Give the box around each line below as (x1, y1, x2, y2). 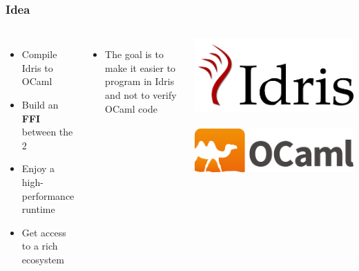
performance (21, 188, 75, 203)
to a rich (21, 239, 58, 253)
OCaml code (105, 101, 157, 115)
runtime (21, 202, 55, 216)
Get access (21, 225, 66, 239)
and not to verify (105, 88, 177, 102)
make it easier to (105, 60, 176, 75)
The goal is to (105, 47, 164, 62)
